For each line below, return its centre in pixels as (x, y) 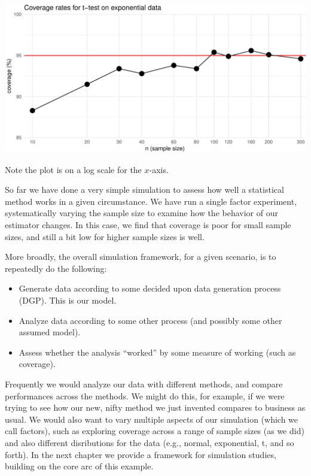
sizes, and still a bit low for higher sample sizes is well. (105, 236)
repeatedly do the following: (56, 268)
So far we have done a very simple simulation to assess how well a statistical (144, 190)
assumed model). (50, 332)
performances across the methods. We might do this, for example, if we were (145, 395)
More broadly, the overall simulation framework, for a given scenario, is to (141, 257)
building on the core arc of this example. (79, 466)
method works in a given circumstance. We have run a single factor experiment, (151, 201)
